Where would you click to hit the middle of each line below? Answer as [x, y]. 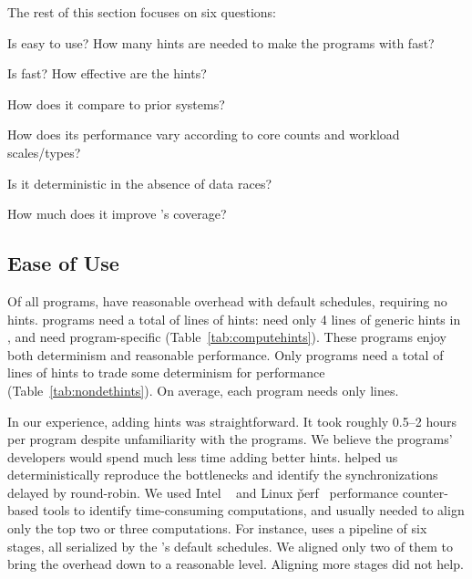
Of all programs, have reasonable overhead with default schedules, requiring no [227, 300]
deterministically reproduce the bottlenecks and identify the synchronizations [223, 475]
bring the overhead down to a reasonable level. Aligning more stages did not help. [236, 564]
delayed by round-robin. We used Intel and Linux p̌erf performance [203, 492]
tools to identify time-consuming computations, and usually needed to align [253, 510]
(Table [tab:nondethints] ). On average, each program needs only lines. [203, 390]
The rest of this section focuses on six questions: [142, 12]
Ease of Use [63, 263]
